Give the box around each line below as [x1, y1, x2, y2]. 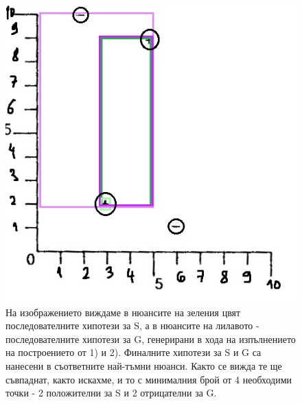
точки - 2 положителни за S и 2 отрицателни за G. [5, 385, 217, 400]
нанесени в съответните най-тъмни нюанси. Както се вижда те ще [5, 358, 282, 372]
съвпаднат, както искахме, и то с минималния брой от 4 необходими [5, 372, 292, 386]
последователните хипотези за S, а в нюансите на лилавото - [5, 318, 259, 333]
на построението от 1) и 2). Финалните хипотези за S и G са [5, 345, 262, 359]
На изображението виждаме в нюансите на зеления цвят [5, 305, 241, 319]
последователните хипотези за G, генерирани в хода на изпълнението [5, 331, 296, 346]
